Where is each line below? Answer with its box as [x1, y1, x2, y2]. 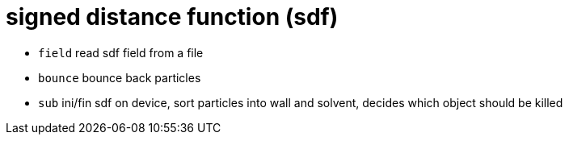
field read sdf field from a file [38, 45, 204, 60]
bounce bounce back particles [38, 70, 201, 85]
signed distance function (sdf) [6, 3, 339, 31]
